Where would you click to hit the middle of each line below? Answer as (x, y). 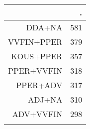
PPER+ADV (39, 85)
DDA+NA (44, 27)
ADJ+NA (45, 99)
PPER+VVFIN (35, 70)
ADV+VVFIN (37, 114)
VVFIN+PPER (35, 42)
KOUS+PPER (37, 56)
